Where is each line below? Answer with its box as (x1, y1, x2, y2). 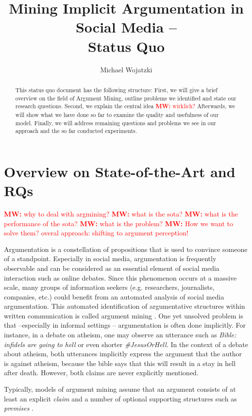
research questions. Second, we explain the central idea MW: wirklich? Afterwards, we (15, 102, 235, 111)
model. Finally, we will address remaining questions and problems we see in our (15, 118, 217, 127)
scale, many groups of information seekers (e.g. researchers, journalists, (4, 282, 215, 292)
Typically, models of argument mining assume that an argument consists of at (4, 384, 236, 394)
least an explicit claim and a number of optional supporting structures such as (4, 393, 237, 403)
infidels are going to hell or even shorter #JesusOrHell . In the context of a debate (4, 339, 248, 349)
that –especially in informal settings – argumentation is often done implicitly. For (4, 320, 246, 330)
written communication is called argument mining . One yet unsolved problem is (4, 310, 243, 320)
